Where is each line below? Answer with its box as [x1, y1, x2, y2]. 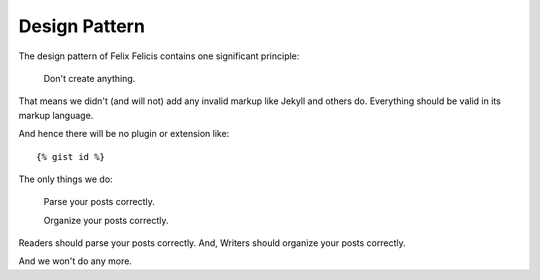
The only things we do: [18, 173, 114, 185]
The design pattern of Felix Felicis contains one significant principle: [18, 50, 300, 62]
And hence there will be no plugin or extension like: [18, 128, 230, 140]
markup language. [18, 109, 94, 121]
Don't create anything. [43, 72, 136, 84]
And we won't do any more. [18, 255, 132, 267]
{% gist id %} [36, 151, 105, 162]
